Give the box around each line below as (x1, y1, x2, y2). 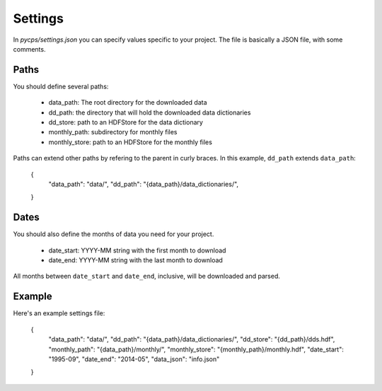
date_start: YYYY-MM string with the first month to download (48, 246, 226, 255)
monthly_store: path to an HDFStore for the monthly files (48, 138, 212, 146)
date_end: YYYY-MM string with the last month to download (48, 256, 223, 264)
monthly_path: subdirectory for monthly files (48, 128, 178, 136)
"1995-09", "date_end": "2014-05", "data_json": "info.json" (48, 354, 220, 363)
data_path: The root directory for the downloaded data (48, 98, 207, 107)
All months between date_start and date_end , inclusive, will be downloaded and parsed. (13, 272, 281, 281)
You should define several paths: (13, 82, 109, 91)
